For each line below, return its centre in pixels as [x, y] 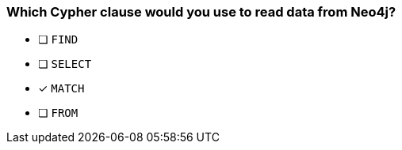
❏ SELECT [65, 64]
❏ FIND [58, 39]
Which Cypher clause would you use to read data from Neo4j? [201, 12]
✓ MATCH [61, 88]
